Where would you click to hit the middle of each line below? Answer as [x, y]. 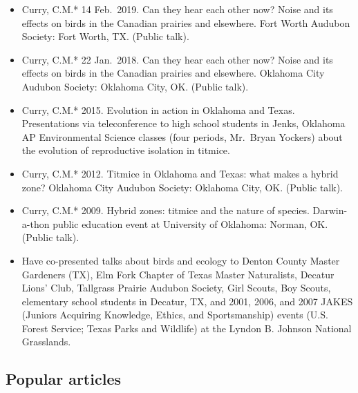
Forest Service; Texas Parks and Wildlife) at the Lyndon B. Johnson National [187, 328]
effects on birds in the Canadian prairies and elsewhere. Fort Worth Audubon [186, 22]
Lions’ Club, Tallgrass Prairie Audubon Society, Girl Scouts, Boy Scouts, [176, 288]
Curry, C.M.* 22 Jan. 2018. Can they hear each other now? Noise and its [177, 59]
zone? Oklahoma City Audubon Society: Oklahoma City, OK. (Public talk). [182, 187]
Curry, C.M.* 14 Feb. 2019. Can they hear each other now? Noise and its [177, 9]
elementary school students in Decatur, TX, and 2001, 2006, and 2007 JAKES [187, 301]
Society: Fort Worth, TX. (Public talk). [105, 36]
